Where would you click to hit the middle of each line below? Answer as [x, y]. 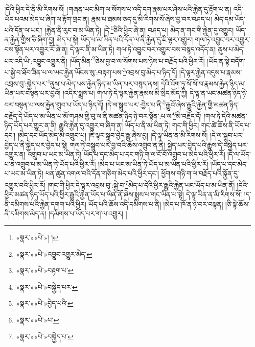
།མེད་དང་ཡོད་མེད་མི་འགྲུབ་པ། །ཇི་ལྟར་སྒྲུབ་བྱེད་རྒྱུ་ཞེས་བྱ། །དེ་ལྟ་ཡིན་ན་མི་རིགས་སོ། [113, 135]
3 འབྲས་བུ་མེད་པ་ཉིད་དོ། [150, 71]
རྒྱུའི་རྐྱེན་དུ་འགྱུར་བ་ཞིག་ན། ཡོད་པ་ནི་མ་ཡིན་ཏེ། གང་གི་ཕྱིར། [129, 125]
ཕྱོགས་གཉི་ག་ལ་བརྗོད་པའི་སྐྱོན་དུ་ [200, 173]
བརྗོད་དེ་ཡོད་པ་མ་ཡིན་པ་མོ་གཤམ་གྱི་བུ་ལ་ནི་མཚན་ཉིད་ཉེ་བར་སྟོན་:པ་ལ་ [89, 115]
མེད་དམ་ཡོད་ [230, 18]
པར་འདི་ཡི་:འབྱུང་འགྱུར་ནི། [36, 61]
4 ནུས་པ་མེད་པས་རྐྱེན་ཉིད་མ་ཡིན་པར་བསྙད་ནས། [103, 83]
